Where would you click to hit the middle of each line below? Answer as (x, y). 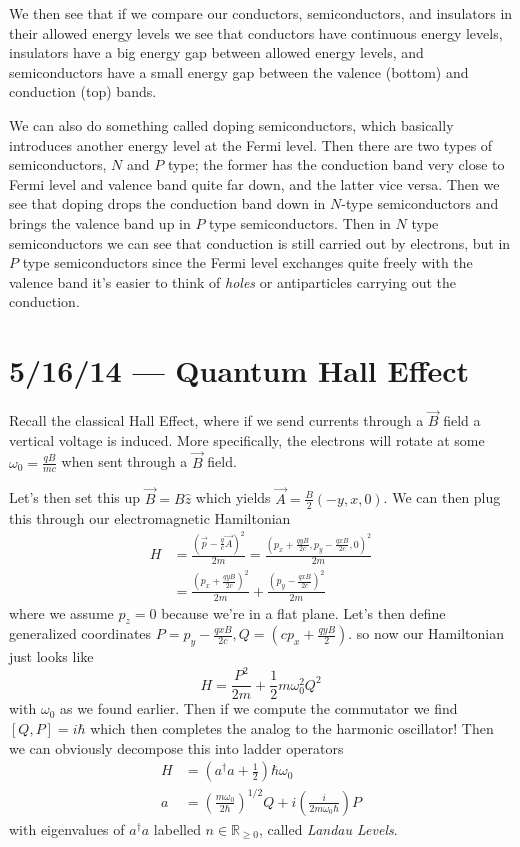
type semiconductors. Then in (300, 222)
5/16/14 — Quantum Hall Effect (239, 370)
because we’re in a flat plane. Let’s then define (303, 612)
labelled (177, 828)
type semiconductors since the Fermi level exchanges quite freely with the (247, 262)
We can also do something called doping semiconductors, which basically (231, 124)
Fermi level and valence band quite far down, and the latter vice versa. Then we (254, 183)
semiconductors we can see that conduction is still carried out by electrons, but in (260, 242)
